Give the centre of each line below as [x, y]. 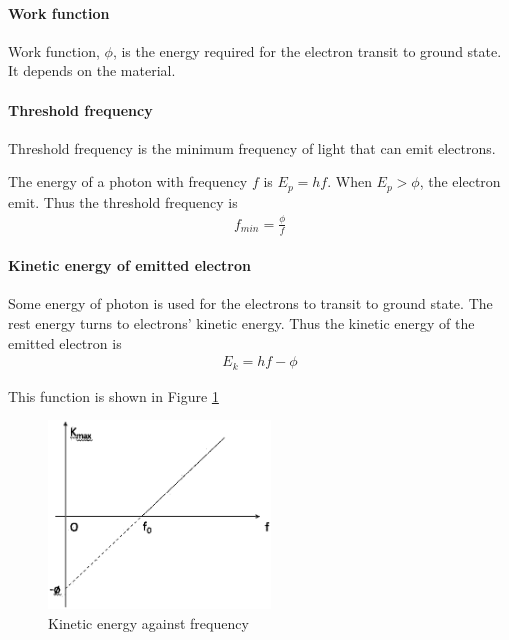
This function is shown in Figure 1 [113, 395]
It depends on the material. [92, 70]
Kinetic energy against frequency [148, 622]
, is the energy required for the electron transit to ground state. [307, 50]
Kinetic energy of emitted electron [129, 265]
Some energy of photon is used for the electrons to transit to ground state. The [250, 303]
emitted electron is [65, 342]
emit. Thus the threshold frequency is [123, 201]
